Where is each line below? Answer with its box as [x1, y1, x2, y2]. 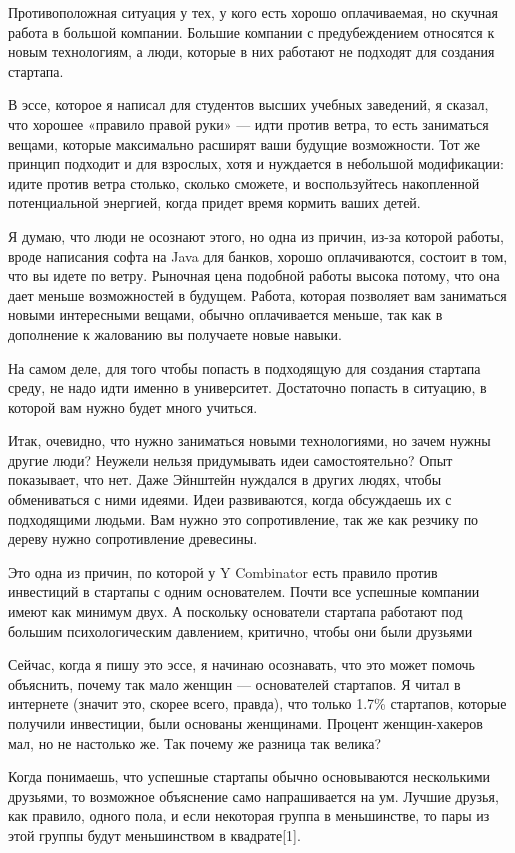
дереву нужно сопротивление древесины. [8, 528, 258, 549]
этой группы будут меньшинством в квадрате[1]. [8, 824, 301, 845]
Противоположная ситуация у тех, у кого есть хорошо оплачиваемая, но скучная [8, 2, 498, 22]
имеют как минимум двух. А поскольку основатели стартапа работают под [8, 601, 463, 622]
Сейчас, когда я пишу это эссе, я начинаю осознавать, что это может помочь [8, 654, 476, 675]
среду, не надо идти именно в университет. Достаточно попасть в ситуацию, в [8, 377, 487, 398]
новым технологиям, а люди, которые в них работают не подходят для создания [8, 41, 495, 62]
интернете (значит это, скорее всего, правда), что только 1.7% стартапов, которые [8, 693, 507, 714]
